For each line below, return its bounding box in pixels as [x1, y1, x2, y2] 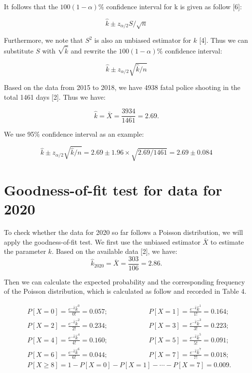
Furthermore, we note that [4, 35, 83, 45]
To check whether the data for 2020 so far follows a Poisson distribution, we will [4, 227, 243, 237]
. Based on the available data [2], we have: [52, 246, 178, 256]
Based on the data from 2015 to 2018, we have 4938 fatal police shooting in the [4, 82, 241, 92]
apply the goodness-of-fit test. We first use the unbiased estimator [4, 236, 200, 247]
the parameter [4, 246, 46, 256]
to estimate [210, 236, 244, 247]
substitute [4, 45, 34, 55]
